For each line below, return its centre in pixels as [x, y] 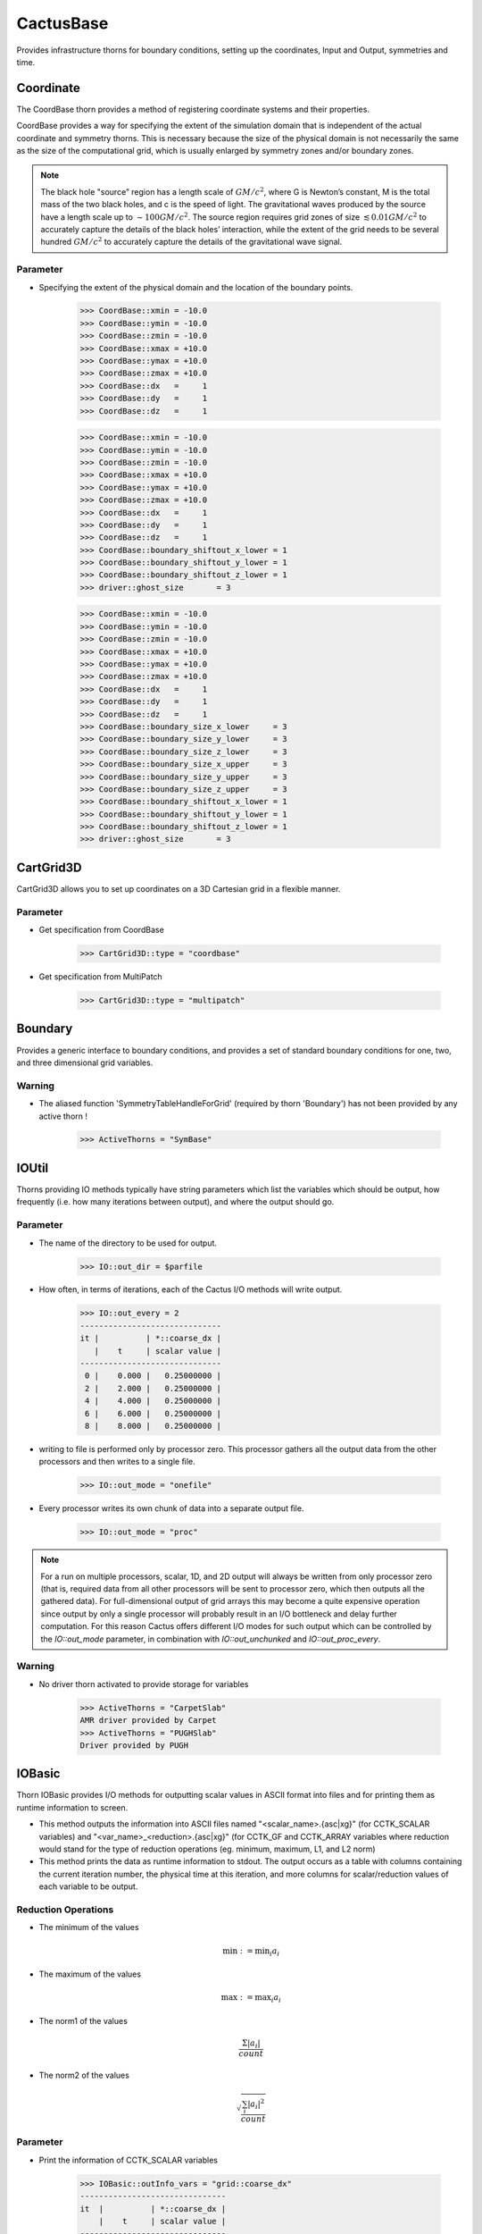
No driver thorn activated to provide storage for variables [144, 1684]
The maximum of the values [90, 1974]
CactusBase [62, 23]
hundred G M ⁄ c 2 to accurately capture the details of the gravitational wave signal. [191, 241]
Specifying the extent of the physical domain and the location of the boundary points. [196, 287]
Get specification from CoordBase [101, 930]
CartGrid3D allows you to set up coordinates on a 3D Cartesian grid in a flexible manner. [179, 888]
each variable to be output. [88, 1886]
